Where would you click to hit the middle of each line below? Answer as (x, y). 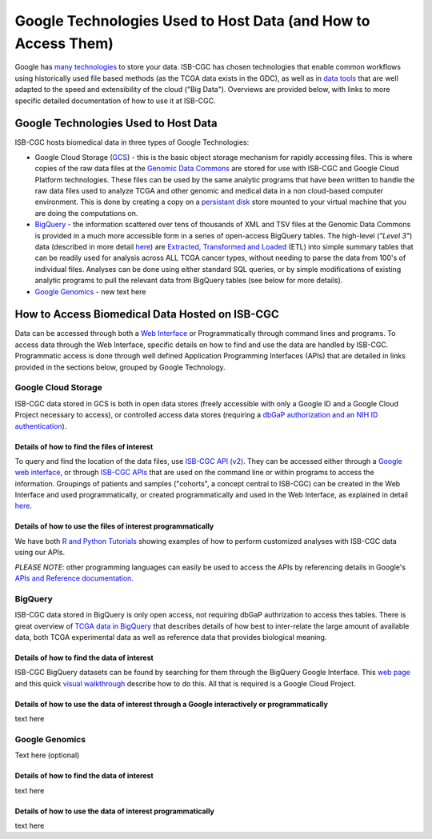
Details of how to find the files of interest (84, 446)
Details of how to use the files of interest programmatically (114, 526)
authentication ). (41, 426)
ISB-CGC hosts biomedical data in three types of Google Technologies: (132, 142)
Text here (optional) (47, 755)
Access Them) (64, 43)
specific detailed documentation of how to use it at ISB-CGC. (115, 101)
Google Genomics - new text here (90, 291)
